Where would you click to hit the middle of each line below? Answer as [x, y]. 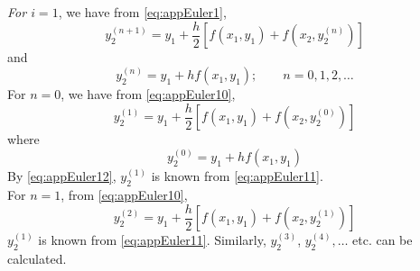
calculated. [37, 258]
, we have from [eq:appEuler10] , [148, 94]
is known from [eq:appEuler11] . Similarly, [152, 240]
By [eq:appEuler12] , [62, 176]
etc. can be [383, 240]
